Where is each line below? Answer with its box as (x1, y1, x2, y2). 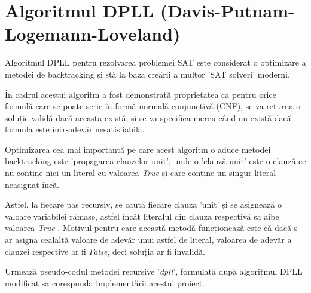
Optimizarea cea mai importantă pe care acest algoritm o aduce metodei (5, 143, 271, 155)
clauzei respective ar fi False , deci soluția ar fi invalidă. (5, 245, 205, 257)
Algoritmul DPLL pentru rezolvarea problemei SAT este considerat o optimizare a (5, 56, 306, 69)
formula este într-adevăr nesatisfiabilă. (5, 123, 145, 135)
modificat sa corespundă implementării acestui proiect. (5, 276, 205, 289)
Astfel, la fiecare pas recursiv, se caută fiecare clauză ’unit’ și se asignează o (5, 198, 282, 211)
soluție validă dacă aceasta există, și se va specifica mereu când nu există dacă (5, 111, 291, 124)
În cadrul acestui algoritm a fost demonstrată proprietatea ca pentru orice (5, 88, 276, 100)
